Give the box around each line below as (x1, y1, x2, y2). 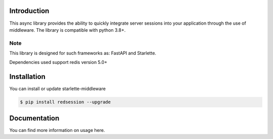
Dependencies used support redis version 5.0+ (9, 59, 108, 65)
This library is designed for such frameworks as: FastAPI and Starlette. (9, 50, 157, 56)
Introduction (9, 7, 50, 15)
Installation (9, 73, 45, 81)
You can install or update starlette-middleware (9, 86, 106, 92)
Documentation (9, 114, 60, 122)
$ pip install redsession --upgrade (20, 99, 111, 105)
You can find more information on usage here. (9, 127, 105, 133)
